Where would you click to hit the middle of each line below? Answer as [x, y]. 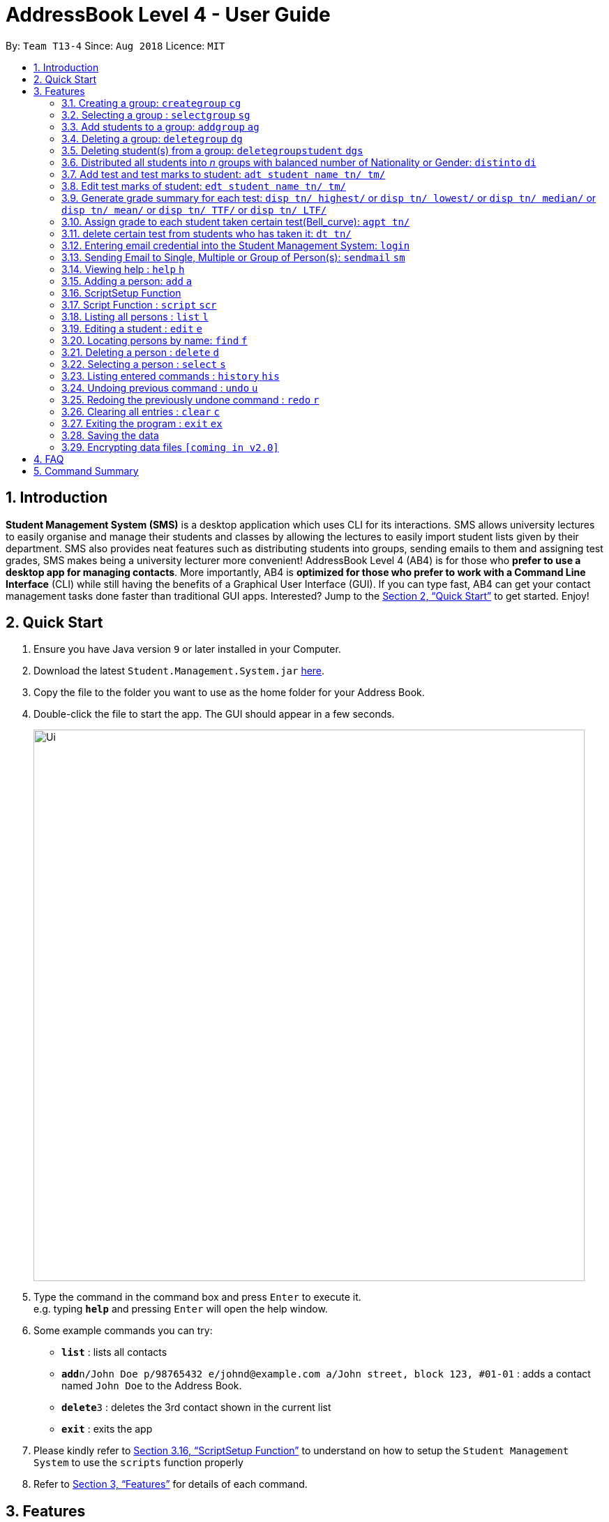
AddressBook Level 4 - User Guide [168, 15]
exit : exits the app [107, 1429]
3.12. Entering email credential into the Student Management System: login [236, 245]
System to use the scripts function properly [138, 1463]
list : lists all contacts [114, 1352]
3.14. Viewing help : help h [123, 269]
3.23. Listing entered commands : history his [171, 376]
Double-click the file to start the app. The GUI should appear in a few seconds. [214, 714]
